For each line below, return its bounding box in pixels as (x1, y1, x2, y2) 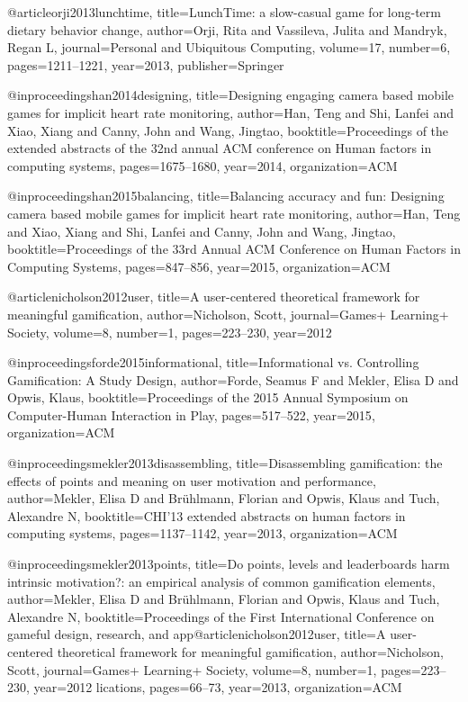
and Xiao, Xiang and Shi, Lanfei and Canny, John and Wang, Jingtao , (7, 221, 396, 240)
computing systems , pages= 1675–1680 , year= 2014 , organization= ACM (7, 156, 398, 175)
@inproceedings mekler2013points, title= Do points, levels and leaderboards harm (7, 554, 450, 573)
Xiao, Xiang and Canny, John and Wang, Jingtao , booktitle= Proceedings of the (7, 121, 449, 139)
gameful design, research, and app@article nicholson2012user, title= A (7, 625, 386, 643)
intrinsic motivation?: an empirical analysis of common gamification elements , (7, 571, 436, 590)
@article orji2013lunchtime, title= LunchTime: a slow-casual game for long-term (7, 3, 441, 21)
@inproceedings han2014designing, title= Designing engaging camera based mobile (7, 85, 454, 104)
